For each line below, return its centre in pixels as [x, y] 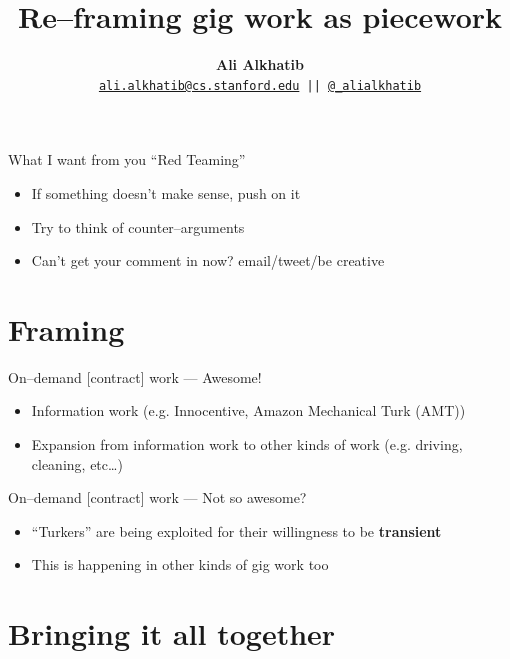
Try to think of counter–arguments [138, 226]
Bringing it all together [172, 633]
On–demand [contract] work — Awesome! [135, 376]
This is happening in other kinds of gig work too [180, 564]
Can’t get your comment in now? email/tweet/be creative [208, 260]
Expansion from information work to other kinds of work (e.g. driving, [247, 444]
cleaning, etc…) [77, 463]
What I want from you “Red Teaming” [127, 159]
